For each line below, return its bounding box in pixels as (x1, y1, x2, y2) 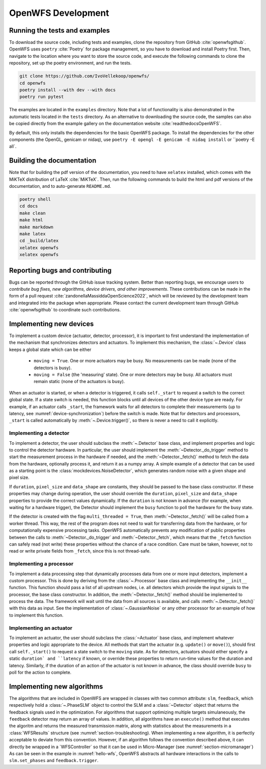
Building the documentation (9, 156, 97, 165)
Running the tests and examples (9, 26, 110, 35)
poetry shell (19, 197, 51, 202)
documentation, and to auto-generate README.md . (9, 183, 111, 189)
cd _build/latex (19, 238, 59, 244)
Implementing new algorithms (9, 682, 103, 690)
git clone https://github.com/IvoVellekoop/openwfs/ (19, 73, 150, 79)
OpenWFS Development (9, 7, 109, 18)
